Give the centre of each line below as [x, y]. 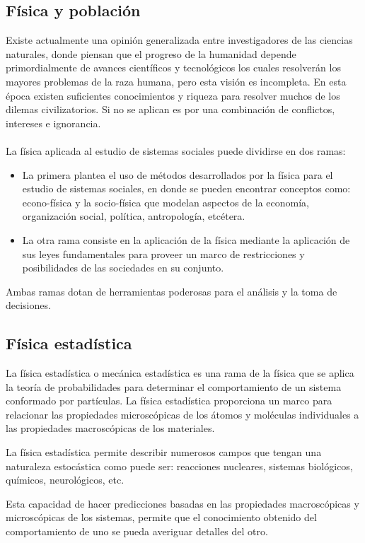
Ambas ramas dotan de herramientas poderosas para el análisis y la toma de [172, 291]
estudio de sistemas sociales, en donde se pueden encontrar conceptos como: [186, 188]
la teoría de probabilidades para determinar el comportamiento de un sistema [174, 386]
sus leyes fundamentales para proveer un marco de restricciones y [163, 253]
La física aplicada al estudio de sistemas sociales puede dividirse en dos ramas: [176, 150]
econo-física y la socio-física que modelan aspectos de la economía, [166, 202]
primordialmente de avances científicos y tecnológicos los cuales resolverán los [173, 68]
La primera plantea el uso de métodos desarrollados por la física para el [178, 174]
